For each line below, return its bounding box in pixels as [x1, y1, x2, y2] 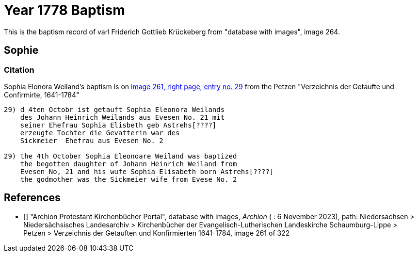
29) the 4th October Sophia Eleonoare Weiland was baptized [4, 152, 237, 160]
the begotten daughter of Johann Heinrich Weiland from [20, 160, 237, 168]
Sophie [4, 44, 39, 57]
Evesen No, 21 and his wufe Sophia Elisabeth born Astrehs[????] [20, 167, 274, 176]
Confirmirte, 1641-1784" [4, 90, 80, 99]
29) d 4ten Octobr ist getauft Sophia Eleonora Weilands [4, 105, 225, 113]
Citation [4, 64, 34, 75]
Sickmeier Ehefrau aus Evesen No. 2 [20, 136, 163, 144]
